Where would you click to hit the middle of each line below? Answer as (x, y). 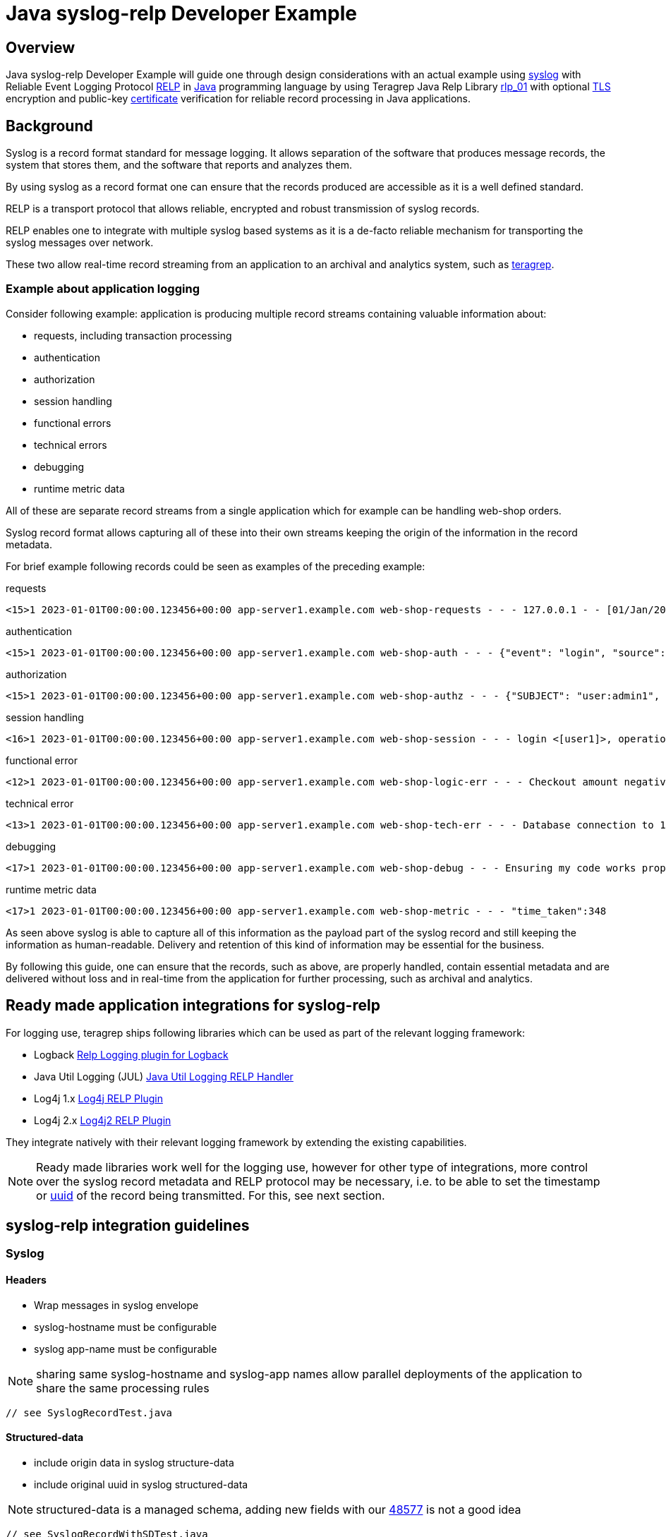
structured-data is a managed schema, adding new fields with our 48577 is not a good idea (279, 1509)
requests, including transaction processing (133, 335)
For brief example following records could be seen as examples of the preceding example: (216, 566)
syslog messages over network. (80, 243)
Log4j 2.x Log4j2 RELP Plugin (103, 1120)
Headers (26, 1280)
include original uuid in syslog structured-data (141, 1484)
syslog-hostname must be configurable (126, 1327)
